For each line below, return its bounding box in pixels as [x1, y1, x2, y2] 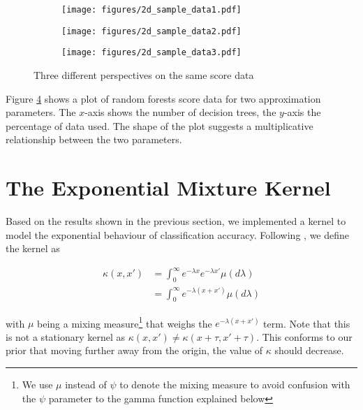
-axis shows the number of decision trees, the [84, 105, 276, 119]
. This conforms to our [256, 329, 353, 344]
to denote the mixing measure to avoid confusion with [119, 376, 350, 391]
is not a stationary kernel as [6, 329, 126, 344]
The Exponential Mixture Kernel [6, 173, 331, 202]
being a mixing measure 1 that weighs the [37, 314, 212, 330]
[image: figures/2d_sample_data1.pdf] [61, 5, 242, 15]
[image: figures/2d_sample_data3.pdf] [61, 47, 242, 58]
